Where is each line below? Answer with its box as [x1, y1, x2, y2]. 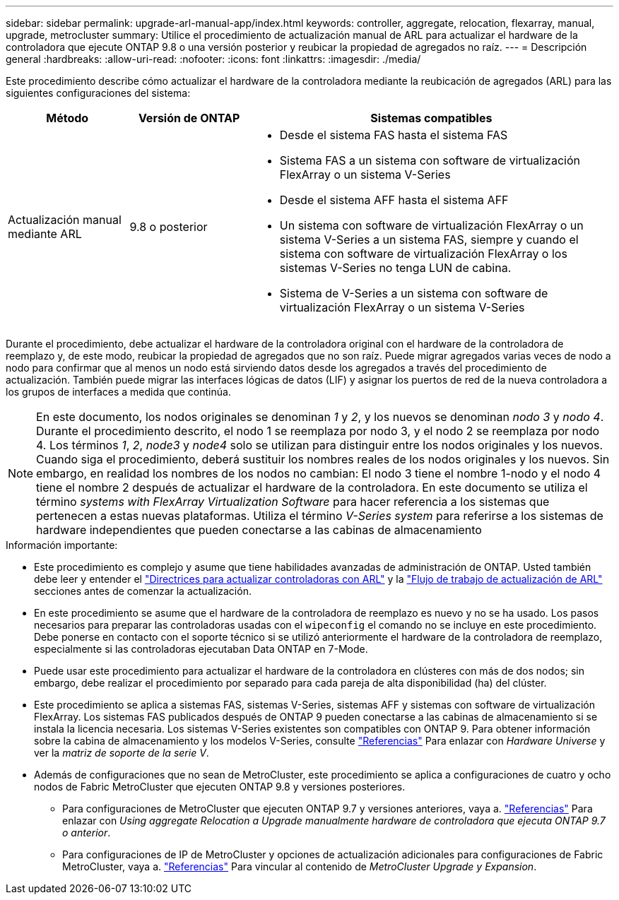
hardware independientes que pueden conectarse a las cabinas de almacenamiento [36, 523, 482, 537]
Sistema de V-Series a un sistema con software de [279, 286, 548, 300]
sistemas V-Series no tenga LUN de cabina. [279, 261, 512, 275]
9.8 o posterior [129, 220, 208, 234]
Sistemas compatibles [370, 111, 493, 125]
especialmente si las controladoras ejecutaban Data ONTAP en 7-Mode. [34, 643, 368, 655]
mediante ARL [8, 227, 82, 241]
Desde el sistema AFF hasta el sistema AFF [279, 193, 509, 207]
